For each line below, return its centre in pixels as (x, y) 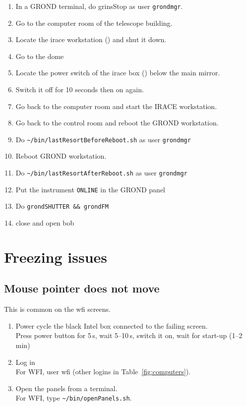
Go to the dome (40, 56)
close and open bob (45, 223)
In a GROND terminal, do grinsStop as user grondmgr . (99, 6)
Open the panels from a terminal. (66, 388)
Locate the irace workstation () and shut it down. (91, 39)
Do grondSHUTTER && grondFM (62, 206)
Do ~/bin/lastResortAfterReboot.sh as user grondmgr (101, 173)
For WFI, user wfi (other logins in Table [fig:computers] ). (103, 372)
